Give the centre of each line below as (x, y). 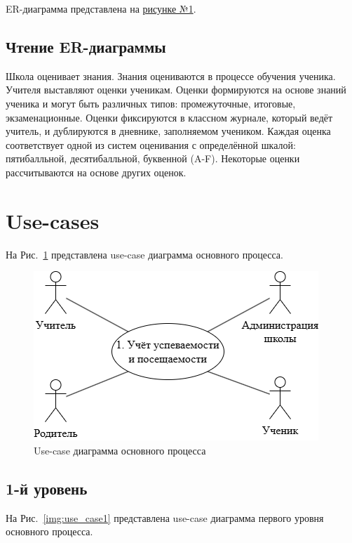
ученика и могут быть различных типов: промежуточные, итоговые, (151, 103)
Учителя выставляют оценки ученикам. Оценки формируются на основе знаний (176, 90)
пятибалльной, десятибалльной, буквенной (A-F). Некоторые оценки (153, 158)
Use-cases (53, 220)
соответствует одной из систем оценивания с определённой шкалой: (151, 144)
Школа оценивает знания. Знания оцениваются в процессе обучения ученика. (171, 76)
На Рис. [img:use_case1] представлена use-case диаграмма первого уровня (165, 517)
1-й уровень (47, 488)
